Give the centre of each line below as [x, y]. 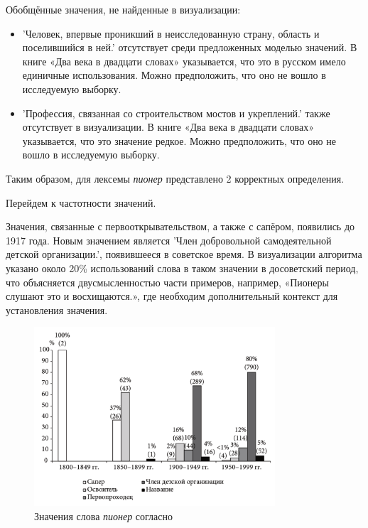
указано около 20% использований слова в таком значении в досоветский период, [182, 268]
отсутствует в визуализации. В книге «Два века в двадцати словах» [168, 127]
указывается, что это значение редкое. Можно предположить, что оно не [179, 140]
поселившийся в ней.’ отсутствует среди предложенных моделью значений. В [190, 47]
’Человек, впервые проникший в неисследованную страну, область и [171, 33]
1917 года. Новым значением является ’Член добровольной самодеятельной [169, 240]
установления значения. [57, 309]
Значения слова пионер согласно [104, 516]
